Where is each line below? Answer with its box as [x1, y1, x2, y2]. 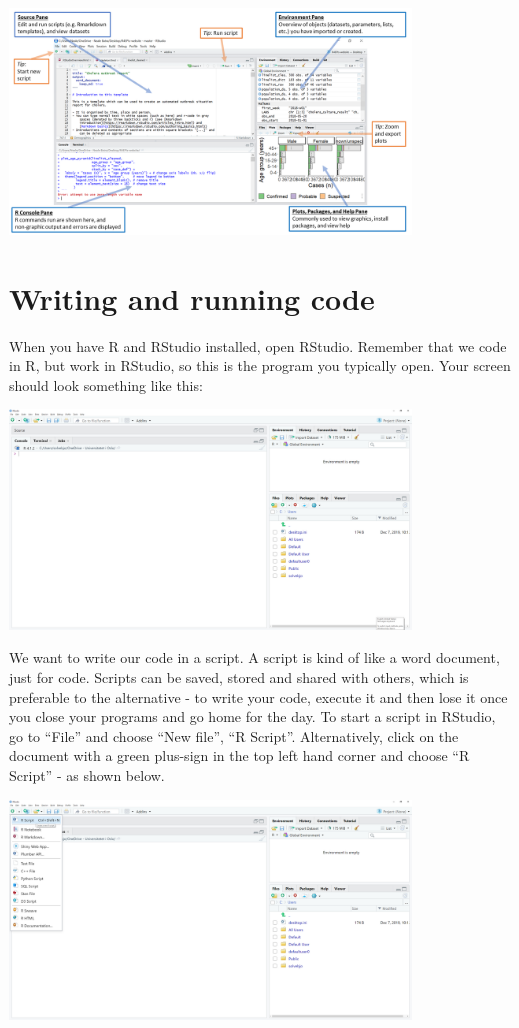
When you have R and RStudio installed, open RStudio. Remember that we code [9, 335, 507, 356]
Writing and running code [9, 277, 375, 318]
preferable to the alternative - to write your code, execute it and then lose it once [9, 686, 508, 707]
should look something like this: [9, 374, 203, 395]
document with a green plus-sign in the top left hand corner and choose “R [9, 745, 470, 766]
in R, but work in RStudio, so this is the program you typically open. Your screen [9, 355, 511, 376]
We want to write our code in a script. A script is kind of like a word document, [9, 647, 500, 668]
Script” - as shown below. [9, 764, 165, 785]
